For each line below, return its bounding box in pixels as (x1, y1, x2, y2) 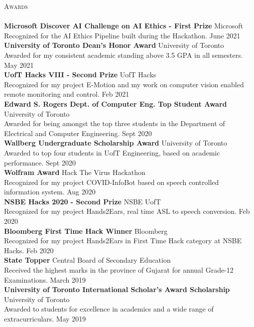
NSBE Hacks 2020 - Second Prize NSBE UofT (4, 196, 161, 206)
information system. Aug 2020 (4, 186, 96, 197)
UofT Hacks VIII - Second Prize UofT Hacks (4, 69, 156, 80)
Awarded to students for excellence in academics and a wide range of (4, 304, 214, 314)
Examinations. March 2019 (4, 274, 86, 285)
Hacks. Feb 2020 (4, 245, 54, 255)
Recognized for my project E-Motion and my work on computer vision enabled (4, 79, 244, 89)
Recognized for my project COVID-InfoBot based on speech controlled (4, 176, 219, 187)
